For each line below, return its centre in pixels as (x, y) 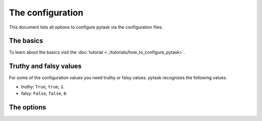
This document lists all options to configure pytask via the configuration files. (86, 27)
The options (27, 107)
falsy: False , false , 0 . (44, 93)
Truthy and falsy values (45, 66)
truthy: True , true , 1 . (43, 87)
